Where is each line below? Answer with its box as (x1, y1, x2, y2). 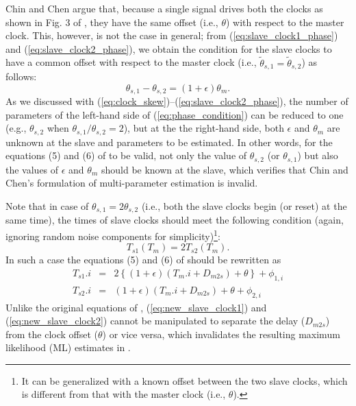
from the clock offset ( (5, 326, 99, 341)
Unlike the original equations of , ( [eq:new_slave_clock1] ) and (5, 300, 267, 314)
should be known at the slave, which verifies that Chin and (101, 162, 348, 176)
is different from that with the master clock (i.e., (21, 387, 226, 401)
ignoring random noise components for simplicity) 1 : (5, 227, 220, 243)
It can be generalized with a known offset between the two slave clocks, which (21, 373, 348, 387)
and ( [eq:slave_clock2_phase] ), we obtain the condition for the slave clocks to (5, 41, 332, 56)
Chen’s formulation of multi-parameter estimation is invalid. (5, 176, 258, 190)
